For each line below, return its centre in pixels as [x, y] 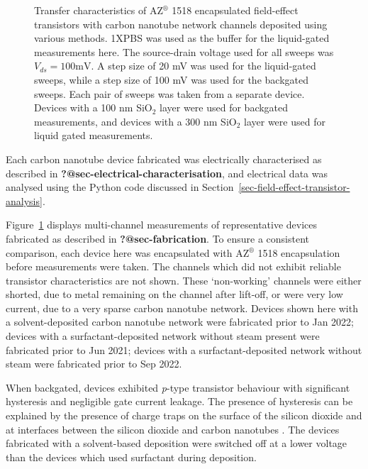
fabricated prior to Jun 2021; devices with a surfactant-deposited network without [184, 349]
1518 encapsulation [299, 252]
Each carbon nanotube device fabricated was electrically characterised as [164, 159]
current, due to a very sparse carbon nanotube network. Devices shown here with [182, 308]
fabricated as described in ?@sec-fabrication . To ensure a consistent [158, 238]
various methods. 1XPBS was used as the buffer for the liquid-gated [182, 38]
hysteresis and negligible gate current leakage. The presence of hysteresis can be [179, 401]
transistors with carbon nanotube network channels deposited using [181, 24]
